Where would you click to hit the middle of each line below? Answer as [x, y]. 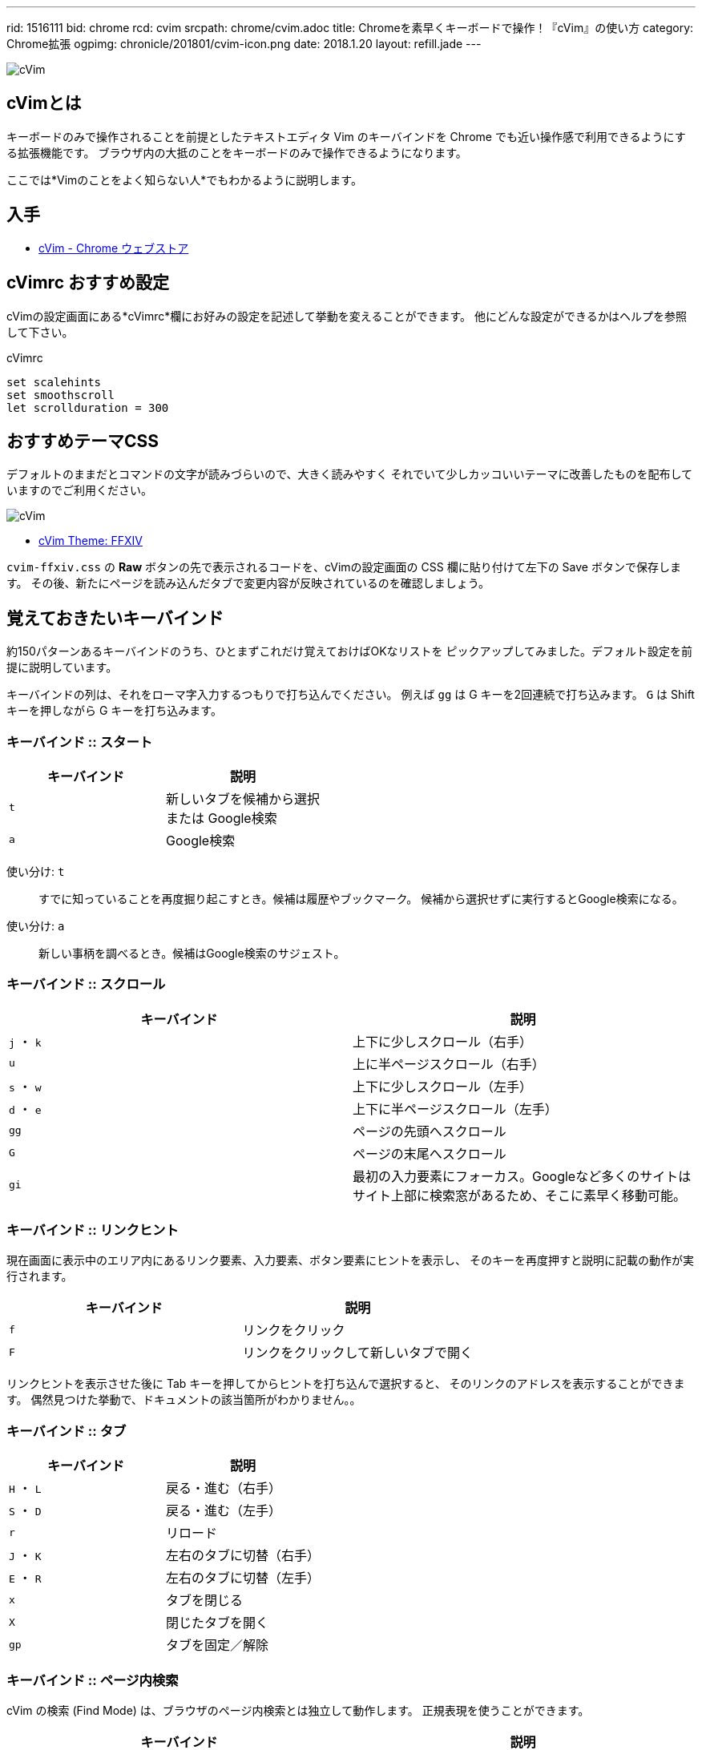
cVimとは [44, 103]
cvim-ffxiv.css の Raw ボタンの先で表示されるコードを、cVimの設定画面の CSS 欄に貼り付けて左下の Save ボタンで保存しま [344, 567]
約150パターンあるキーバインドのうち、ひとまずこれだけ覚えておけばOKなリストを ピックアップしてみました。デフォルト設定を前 [350, 651]
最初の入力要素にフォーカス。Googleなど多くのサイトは [522, 1176]
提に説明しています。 [62, 667]
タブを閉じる [205, 1601]
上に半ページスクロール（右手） [449, 1064]
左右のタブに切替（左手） [243, 1578]
